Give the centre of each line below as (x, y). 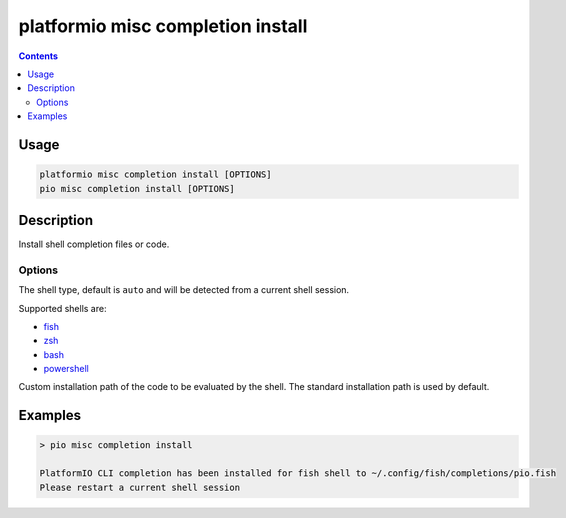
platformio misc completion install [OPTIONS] (155, 174)
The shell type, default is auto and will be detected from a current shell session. (184, 290)
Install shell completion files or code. (94, 244)
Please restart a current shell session (139, 487)
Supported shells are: (62, 308)
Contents (38, 56)
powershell (66, 369)
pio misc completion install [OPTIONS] (137, 188)
